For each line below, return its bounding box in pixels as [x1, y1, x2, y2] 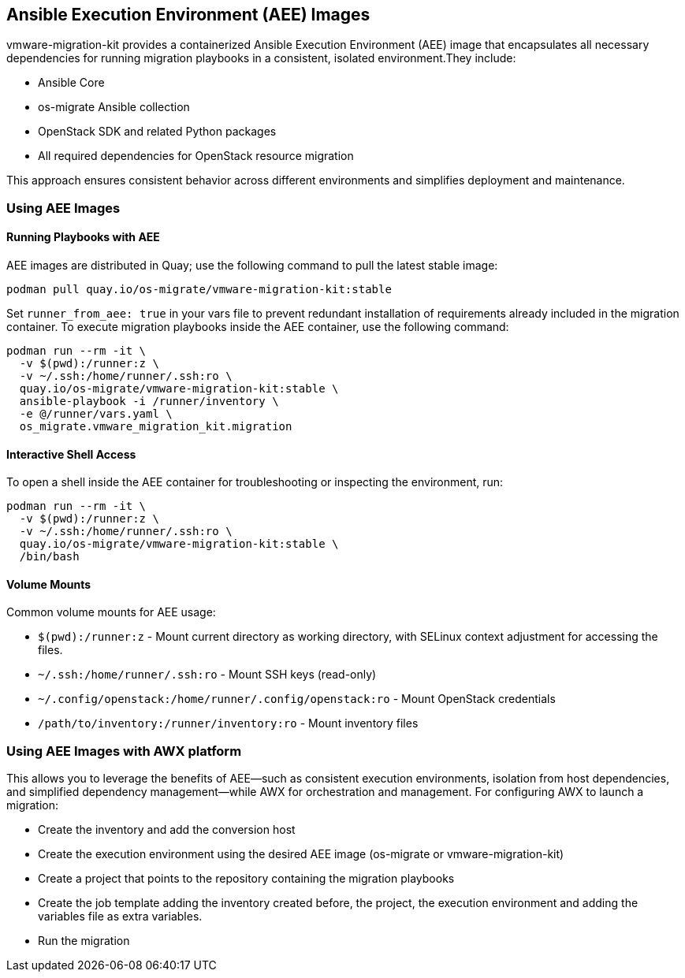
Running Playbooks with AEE [6, 230, 160, 244]
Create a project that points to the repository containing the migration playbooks [38, 872, 455, 886]
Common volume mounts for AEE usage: [6, 605, 216, 619]
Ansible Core [38, 76, 105, 90]
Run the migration [38, 934, 130, 948]
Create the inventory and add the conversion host [38, 823, 296, 837]
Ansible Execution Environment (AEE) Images [6, 5, 370, 24]
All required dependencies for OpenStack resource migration [38, 149, 354, 163]
